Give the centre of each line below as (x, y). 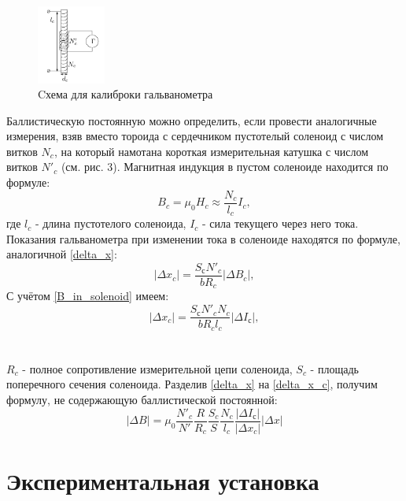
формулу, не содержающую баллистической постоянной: (142, 399)
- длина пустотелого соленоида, (111, 223)
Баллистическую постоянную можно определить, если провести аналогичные (192, 120)
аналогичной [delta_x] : (62, 254)
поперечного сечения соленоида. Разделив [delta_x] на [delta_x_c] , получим (192, 384)
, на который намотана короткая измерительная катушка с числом (211, 151)
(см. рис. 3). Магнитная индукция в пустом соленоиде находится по (225, 167)
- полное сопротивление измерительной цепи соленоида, (157, 368)
